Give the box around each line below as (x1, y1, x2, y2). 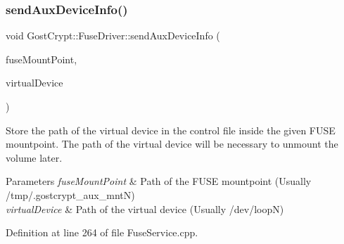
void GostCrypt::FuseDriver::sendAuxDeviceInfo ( (6, 28, 220, 43)
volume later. (6, 150, 63, 165)
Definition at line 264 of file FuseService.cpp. (6, 225, 198, 240)
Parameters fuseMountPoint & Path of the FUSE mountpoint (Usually (6, 174, 312, 188)
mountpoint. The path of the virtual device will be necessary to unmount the (6, 136, 338, 151)
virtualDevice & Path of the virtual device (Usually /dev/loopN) (6, 201, 284, 216)
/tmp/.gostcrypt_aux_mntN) (6, 187, 135, 202)
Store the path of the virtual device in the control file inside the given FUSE (6, 122, 336, 137)
